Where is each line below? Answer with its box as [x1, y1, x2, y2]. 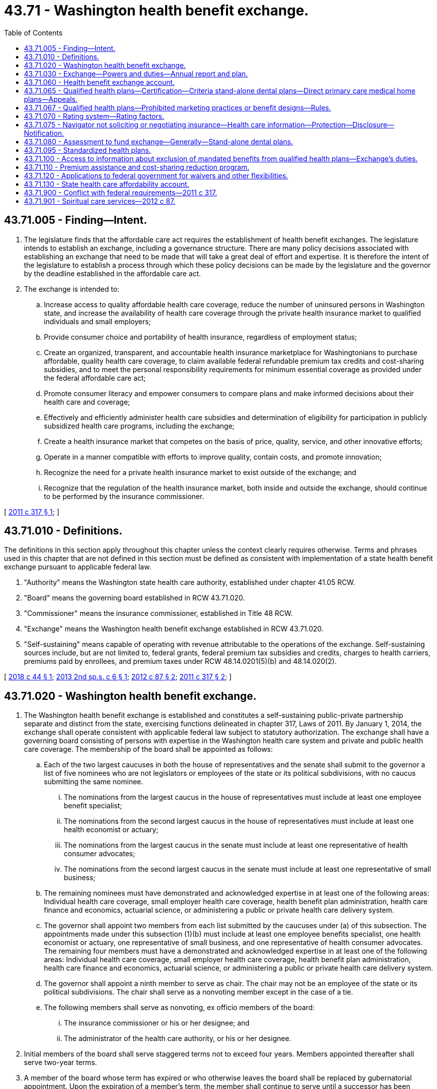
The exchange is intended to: [24, 284, 120, 293]
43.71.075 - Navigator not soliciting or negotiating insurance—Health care [24, 120, 265, 129]
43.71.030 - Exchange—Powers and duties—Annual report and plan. [24, 69, 248, 78]
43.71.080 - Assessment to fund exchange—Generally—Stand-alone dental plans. [24, 137, 293, 146]
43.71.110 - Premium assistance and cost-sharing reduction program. [24, 162, 249, 171]
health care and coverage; [44, 397, 130, 406]
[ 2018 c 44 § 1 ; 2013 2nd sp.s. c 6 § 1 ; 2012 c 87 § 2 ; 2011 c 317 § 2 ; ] [4, 672, 232, 681]
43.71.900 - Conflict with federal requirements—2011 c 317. [24, 188, 217, 197]
